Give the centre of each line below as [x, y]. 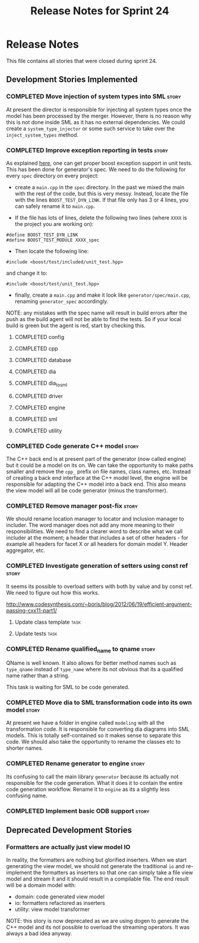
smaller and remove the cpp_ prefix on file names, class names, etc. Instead [99, 471]
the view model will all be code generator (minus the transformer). [87, 491]
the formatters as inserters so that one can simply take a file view [113, 873]
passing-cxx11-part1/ [32, 610]
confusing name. [27, 796]
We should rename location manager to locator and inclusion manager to [95, 519]
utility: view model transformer [52, 909]
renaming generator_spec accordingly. [61, 301]
